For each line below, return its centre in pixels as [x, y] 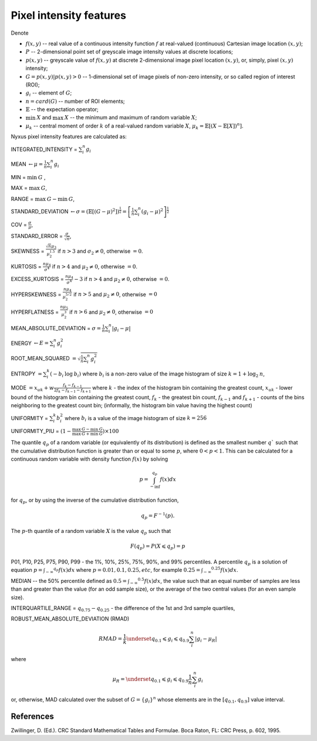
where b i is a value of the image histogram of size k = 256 [136, 419]
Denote [20, 33]
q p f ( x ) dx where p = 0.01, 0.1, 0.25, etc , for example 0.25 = [127, 570]
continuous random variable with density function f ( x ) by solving [90, 459]
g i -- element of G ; [49, 94]
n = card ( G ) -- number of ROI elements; [75, 101]
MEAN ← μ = [27, 164]
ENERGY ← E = [30, 343]
